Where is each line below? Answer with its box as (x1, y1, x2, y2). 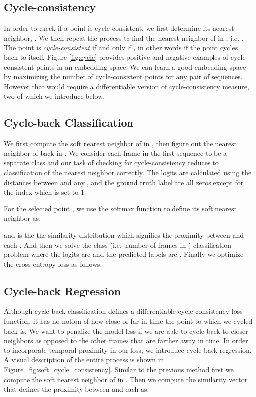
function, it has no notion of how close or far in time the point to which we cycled (4, 316, 253, 326)
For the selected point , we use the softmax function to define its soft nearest (4, 203, 237, 213)
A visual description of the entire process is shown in (4, 354, 164, 365)
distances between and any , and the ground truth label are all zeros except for (4, 177, 244, 187)
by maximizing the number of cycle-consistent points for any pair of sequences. (4, 71, 243, 82)
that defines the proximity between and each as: (4, 384, 149, 394)
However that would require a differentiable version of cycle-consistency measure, (4, 81, 249, 91)
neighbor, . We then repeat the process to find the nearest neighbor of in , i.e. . (4, 32, 244, 43)
